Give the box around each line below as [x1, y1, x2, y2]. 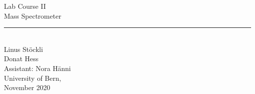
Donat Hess [4, 53, 39, 64]
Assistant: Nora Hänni [4, 63, 71, 73]
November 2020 [4, 82, 51, 93]
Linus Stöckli [4, 44, 43, 54]
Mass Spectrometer [4, 10, 61, 21]
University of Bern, [4, 72, 61, 83]
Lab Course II [4, 1, 46, 11]
